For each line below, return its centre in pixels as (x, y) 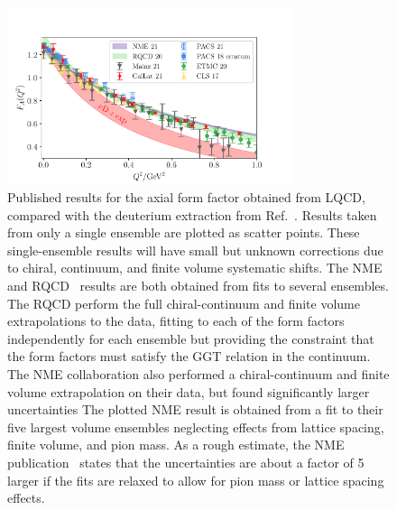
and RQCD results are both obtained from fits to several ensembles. (198, 286)
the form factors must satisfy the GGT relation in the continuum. (189, 356)
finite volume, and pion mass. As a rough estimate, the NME (176, 445)
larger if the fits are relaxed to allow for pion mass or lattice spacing (196, 480)
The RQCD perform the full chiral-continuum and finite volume (184, 303)
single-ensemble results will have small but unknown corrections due (195, 250)
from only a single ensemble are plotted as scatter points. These (184, 232)
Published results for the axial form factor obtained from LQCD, (186, 197)
